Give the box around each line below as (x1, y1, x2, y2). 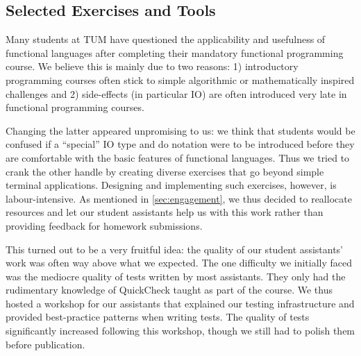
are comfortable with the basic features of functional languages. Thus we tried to (6, 150, 350, 164)
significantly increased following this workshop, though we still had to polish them (6, 323, 355, 338)
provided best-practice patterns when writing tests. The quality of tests (6, 310, 310, 324)
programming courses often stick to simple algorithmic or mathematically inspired (6, 72, 355, 87)
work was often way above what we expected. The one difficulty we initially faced (6, 255, 352, 270)
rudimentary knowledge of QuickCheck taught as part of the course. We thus (6, 282, 333, 297)
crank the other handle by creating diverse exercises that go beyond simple (6, 164, 324, 178)
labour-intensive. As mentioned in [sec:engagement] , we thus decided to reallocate (6, 191, 352, 205)
